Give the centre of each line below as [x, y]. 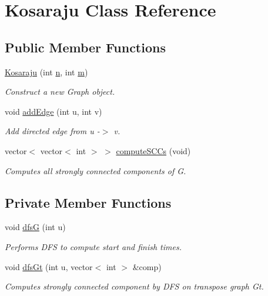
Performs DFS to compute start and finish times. [93, 246]
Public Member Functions [85, 47]
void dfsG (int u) [35, 227]
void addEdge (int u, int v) [53, 111]
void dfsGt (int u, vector [49, 266]
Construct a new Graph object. [60, 92]
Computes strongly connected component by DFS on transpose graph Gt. [134, 286]
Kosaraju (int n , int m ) [46, 71]
